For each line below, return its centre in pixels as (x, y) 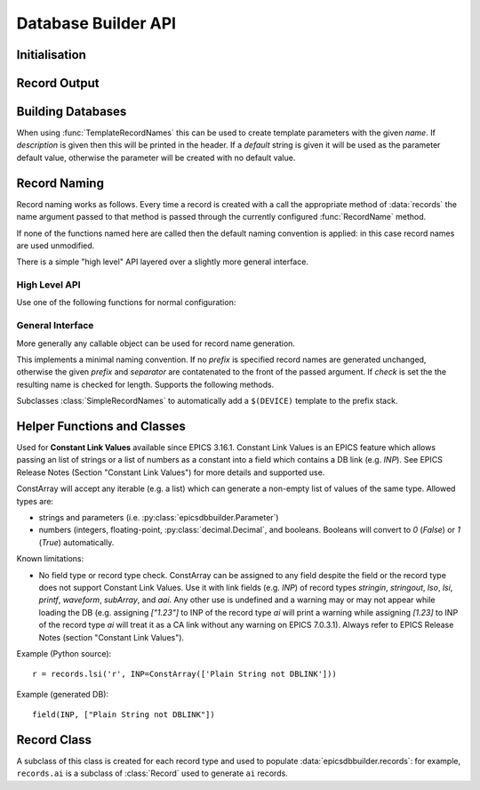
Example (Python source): (64, 653)
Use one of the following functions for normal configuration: (126, 302)
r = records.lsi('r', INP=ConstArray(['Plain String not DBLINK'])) (184, 674)
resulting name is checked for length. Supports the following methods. (145, 384)
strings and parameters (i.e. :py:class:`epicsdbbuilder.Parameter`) (159, 518)
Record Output (58, 83)
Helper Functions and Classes (101, 426)
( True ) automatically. (76, 542)
